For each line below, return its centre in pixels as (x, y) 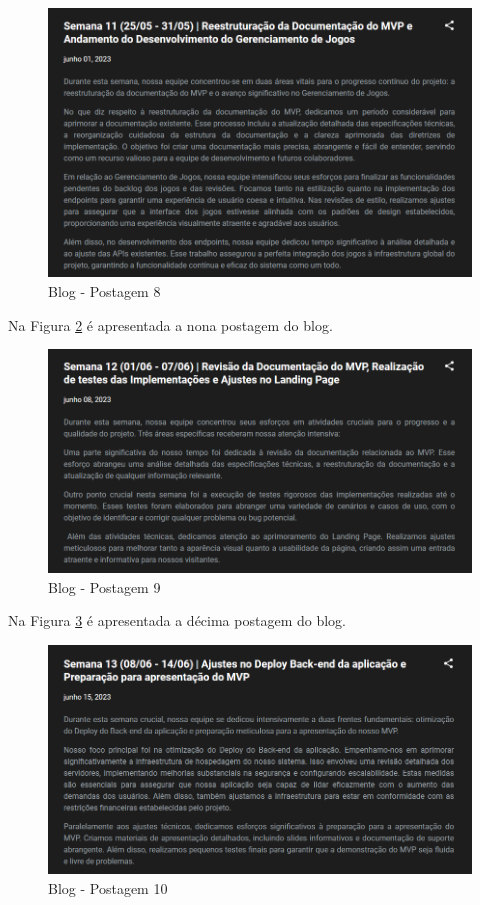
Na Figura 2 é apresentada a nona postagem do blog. (170, 324)
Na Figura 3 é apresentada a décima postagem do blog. (177, 620)
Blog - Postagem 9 (104, 586)
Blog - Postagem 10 (108, 887)
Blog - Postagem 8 (104, 291)
